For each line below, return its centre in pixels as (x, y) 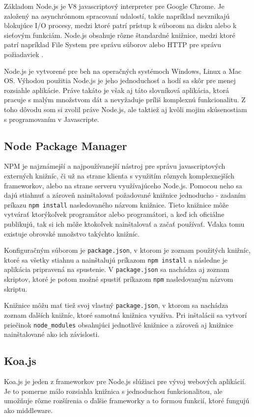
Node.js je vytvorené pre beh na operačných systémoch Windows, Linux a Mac (123, 71)
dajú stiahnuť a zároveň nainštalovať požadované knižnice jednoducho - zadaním (125, 195)
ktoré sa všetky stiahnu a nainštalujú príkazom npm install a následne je (116, 259)
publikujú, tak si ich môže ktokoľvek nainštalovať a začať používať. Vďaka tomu (124, 223)
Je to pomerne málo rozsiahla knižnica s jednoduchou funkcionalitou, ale (113, 391)
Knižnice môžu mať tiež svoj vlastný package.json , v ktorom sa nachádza (116, 305)
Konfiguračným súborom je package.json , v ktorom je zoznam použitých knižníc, (127, 250)
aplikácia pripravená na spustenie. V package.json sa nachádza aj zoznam (117, 269)
